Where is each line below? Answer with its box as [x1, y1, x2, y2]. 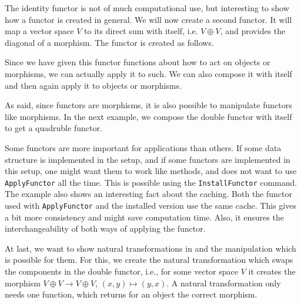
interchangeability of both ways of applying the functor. [5, 222, 206, 235]
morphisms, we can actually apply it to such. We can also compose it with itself [5, 67, 292, 79]
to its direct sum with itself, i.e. [84, 25, 198, 37]
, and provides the [220, 25, 286, 37]
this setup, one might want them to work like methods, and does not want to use [5, 165, 297, 177]
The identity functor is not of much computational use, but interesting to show [5, 2, 289, 14]
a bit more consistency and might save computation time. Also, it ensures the [5, 211, 284, 223]
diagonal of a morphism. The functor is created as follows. [5, 36, 214, 48]
